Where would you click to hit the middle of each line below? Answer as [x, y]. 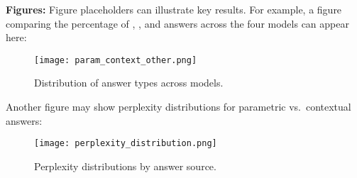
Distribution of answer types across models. [129, 83]
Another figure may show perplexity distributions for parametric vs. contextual [178, 107]
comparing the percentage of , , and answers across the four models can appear [177, 23]
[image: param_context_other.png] [116, 60]
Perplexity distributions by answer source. [125, 166]
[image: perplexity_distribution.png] [126, 144]
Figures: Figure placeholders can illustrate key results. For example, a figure [174, 9]
